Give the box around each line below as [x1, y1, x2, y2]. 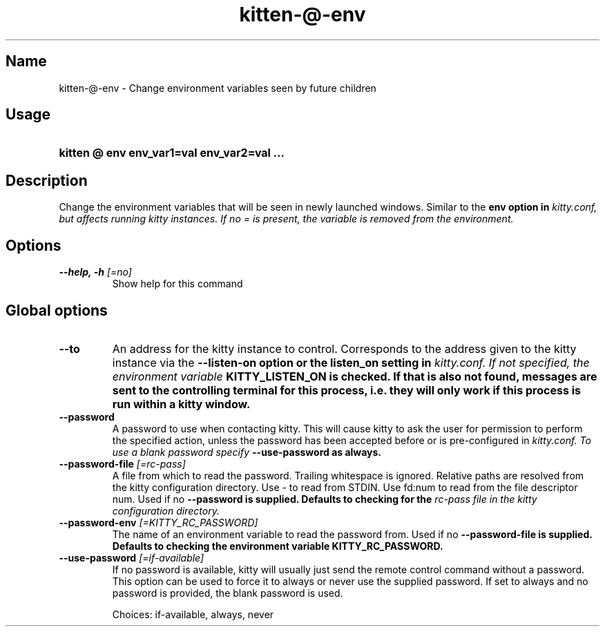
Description [6, 171, 88, 189]
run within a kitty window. [112, 396, 251, 411]
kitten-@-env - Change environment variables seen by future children [59, 82, 376, 94]
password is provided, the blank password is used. [112, 586, 343, 599]
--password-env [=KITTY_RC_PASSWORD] [59, 516, 258, 528]
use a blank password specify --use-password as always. [112, 446, 382, 458]
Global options [6, 301, 108, 319]
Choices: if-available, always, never [112, 608, 274, 620]
